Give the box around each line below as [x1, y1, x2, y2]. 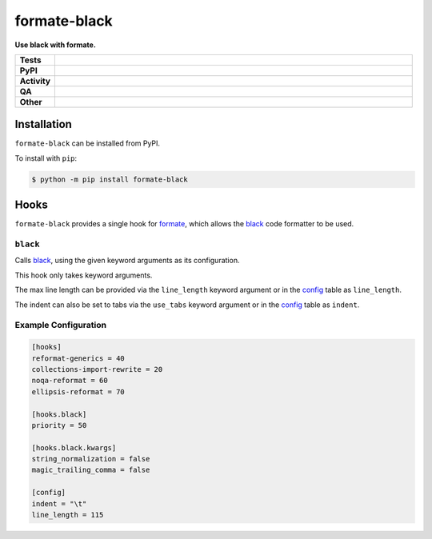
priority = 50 [31, 421, 87, 429]
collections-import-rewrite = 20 [31, 365, 163, 373]
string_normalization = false [31, 454, 150, 464]
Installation [14, 118, 72, 131]
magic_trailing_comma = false [31, 465, 150, 475]
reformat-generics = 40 [31, 353, 126, 363]
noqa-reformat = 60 [31, 376, 108, 385]
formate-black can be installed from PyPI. [14, 138, 160, 148]
